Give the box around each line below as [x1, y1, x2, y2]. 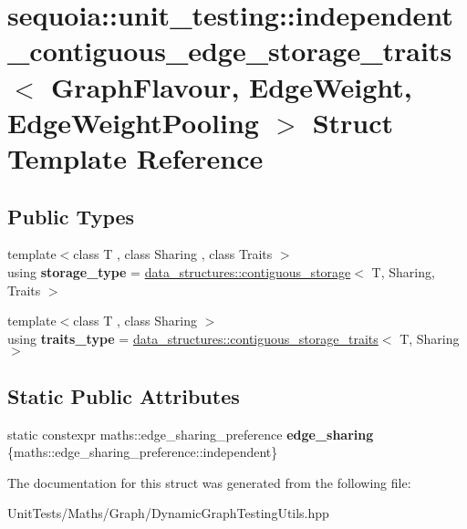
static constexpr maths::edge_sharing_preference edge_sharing [7, 424, 374, 443]
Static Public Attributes [7, 381, 240, 410]
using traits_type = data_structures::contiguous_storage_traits [7, 328, 379, 347]
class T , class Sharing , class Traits [73, 244, 273, 264]
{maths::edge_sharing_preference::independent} [7, 442, 278, 462]
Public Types [7, 202, 135, 230]
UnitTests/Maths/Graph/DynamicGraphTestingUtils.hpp [7, 503, 329, 523]
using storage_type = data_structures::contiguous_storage [7, 262, 351, 281]
